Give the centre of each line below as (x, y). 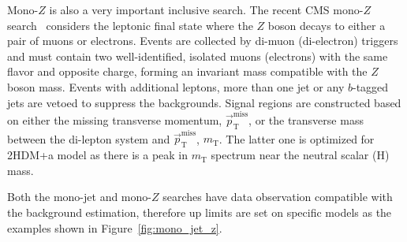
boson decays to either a (327, 25)
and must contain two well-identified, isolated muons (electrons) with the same (198, 56)
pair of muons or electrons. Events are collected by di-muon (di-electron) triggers (203, 41)
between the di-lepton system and (89, 138)
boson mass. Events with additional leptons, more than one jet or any (176, 86)
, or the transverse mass (306, 119)
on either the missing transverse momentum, (115, 119)
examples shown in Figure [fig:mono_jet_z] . (115, 227)
